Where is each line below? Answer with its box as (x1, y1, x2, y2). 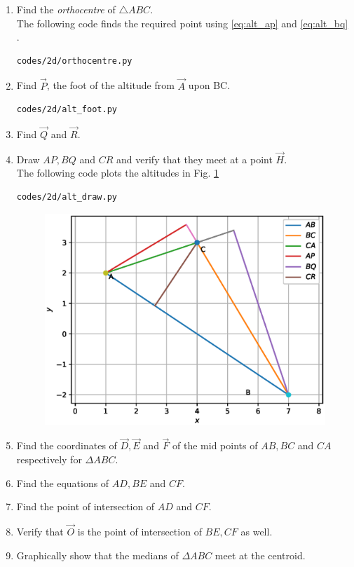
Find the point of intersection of (16, 499, 155, 514)
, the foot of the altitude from (46, 78, 175, 93)
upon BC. (188, 78, 231, 93)
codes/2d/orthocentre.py (16, 55, 132, 66)
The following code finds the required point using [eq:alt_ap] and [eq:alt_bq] (16, 15, 348, 30)
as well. (240, 524, 273, 538)
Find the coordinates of (16, 438, 117, 453)
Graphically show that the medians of (16, 547, 179, 562)
